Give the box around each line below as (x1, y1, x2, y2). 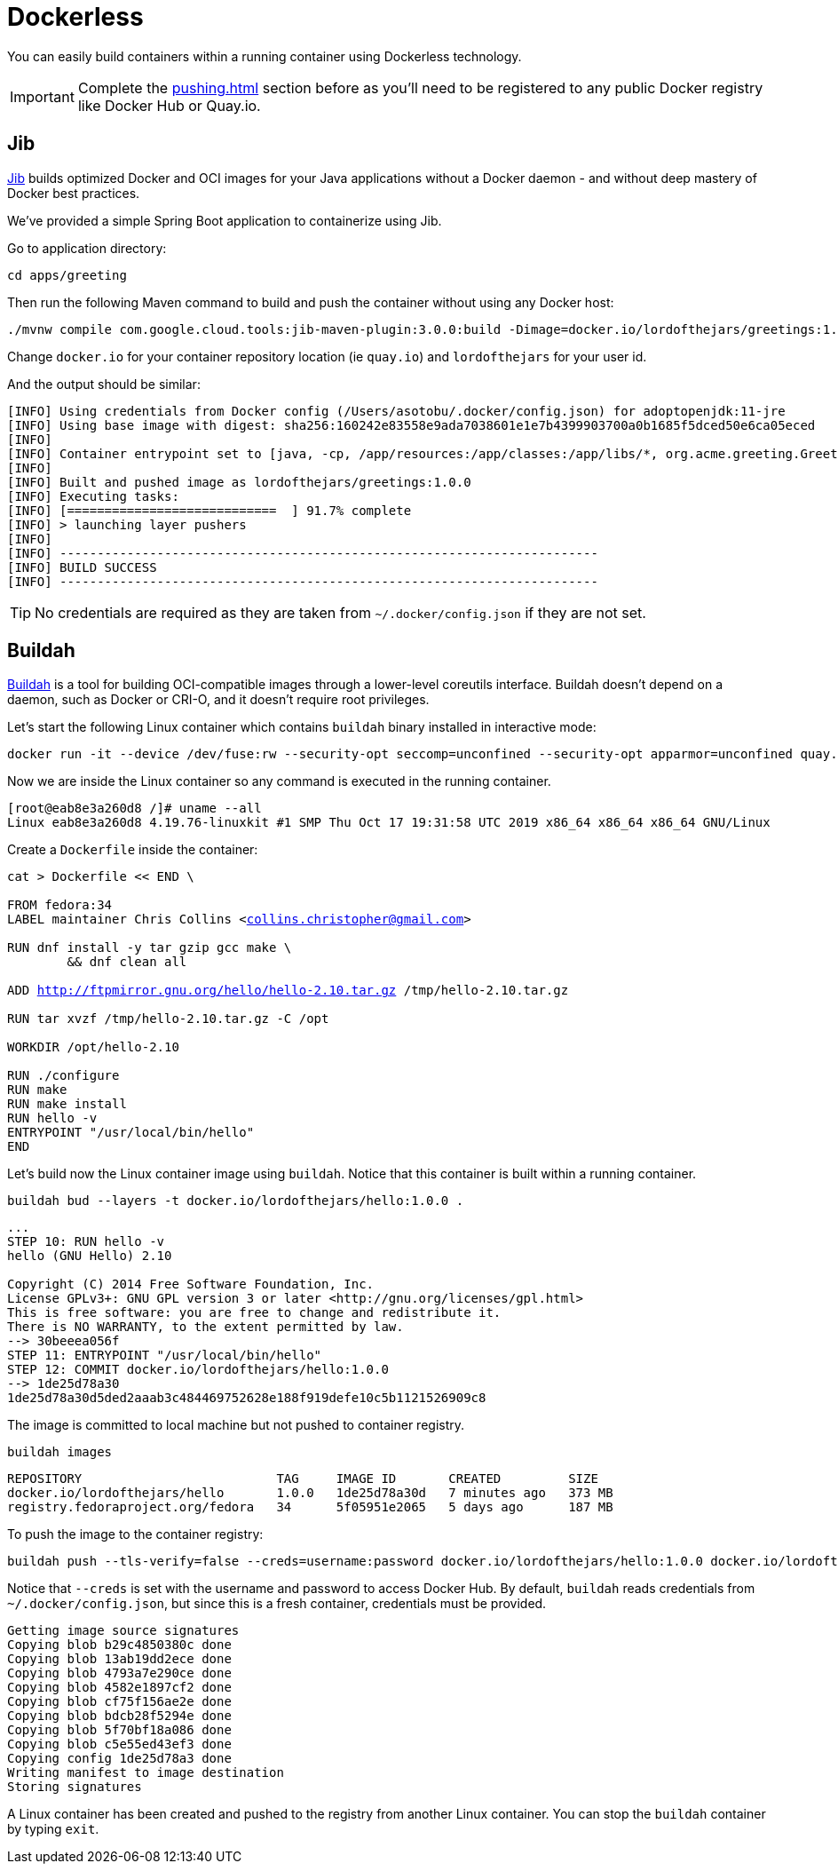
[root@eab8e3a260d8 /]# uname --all (7, 801, 262, 816)
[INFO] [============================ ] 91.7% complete (7, 503, 412, 518)
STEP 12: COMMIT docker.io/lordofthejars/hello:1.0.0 (7, 1362, 389, 1377)
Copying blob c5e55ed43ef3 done (7, 1737, 232, 1752)
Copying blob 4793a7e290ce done (7, 1666, 232, 1681)
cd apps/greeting (7, 267, 127, 282)
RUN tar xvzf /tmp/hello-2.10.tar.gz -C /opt (7, 1011, 329, 1027)
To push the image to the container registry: (7, 1526, 264, 1542)
